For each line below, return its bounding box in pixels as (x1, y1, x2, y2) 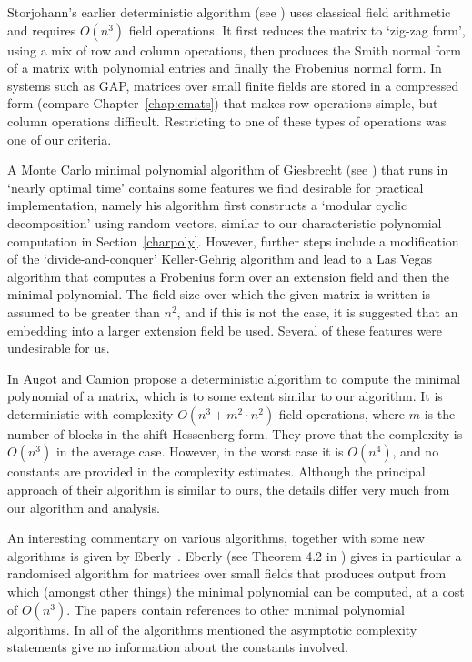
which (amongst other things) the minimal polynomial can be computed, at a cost (7, 582, 465, 601)
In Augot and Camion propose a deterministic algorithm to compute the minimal (7, 368, 461, 387)
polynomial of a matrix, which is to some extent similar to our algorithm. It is (7, 386, 443, 406)
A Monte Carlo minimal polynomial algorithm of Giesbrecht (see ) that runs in (7, 160, 448, 179)
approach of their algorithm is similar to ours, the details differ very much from (7, 480, 450, 499)
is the (424, 404, 456, 423)
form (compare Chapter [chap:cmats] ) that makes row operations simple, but (7, 94, 438, 113)
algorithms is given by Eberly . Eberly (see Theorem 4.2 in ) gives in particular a (7, 546, 462, 565)
